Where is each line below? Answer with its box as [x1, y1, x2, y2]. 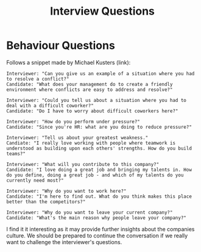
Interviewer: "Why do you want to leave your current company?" [6, 209, 173, 215]
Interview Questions [49, 4, 155, 18]
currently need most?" [6, 177, 64, 184]
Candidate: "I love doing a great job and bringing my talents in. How [6, 167, 192, 173]
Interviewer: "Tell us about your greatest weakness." [6, 134, 149, 141]
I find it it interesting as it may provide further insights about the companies [6, 225, 195, 232]
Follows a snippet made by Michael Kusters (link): [6, 59, 131, 66]
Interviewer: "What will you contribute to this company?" [6, 161, 160, 167]
